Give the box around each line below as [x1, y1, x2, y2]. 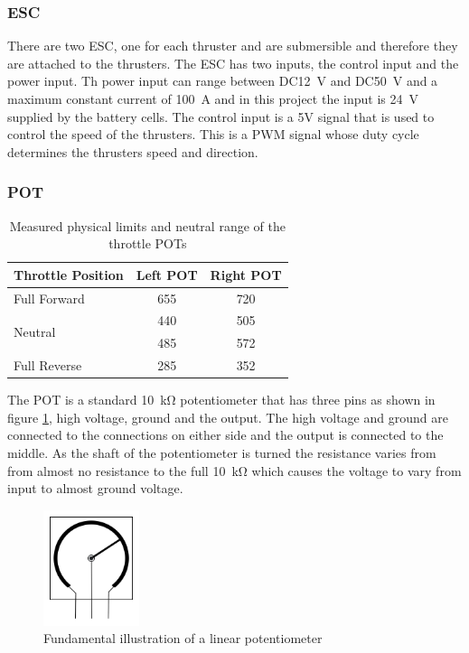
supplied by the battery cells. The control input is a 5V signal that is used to [7, 107, 435, 126]
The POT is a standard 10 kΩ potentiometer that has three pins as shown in [7, 390, 436, 409]
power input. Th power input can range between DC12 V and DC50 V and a [7, 71, 438, 90]
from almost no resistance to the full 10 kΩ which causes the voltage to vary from [7, 461, 462, 480]
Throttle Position [14, 265, 124, 284]
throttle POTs [108, 234, 187, 253]
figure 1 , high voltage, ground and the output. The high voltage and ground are [7, 407, 448, 426]
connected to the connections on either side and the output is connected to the [7, 425, 444, 444]
